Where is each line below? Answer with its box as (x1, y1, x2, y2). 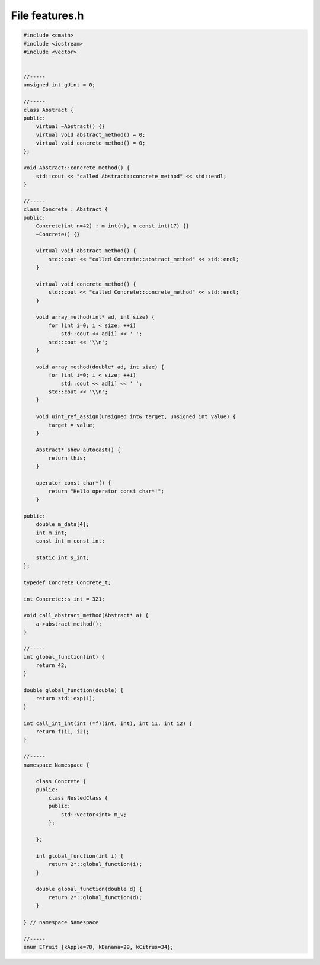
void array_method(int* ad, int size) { (36, 314, 155, 320)
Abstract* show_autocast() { (36, 446, 121, 453)
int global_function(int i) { (36, 852, 124, 859)
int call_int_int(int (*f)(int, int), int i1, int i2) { (23, 720, 193, 727)
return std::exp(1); (36, 695, 96, 702)
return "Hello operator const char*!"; (48, 488, 164, 495)
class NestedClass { (48, 794, 108, 802)
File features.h (11, 9, 84, 22)
